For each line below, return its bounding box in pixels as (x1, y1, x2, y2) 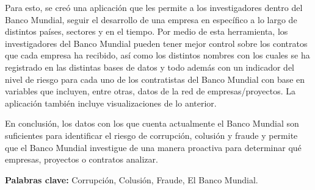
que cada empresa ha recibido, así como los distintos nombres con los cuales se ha (5, 49, 310, 62)
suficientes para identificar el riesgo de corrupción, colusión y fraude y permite (5, 128, 298, 141)
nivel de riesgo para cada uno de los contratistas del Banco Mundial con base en (5, 72, 305, 85)
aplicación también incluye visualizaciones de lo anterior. (5, 96, 217, 109)
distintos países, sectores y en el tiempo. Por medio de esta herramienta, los (5, 25, 288, 38)
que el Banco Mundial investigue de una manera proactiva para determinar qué (5, 141, 302, 153)
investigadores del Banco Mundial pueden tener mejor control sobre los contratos (5, 37, 308, 49)
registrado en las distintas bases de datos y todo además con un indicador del (5, 60, 294, 73)
